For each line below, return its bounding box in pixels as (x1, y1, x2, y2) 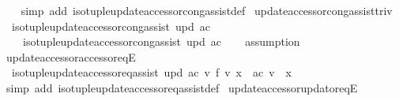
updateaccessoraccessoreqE (6, 48, 136, 65)
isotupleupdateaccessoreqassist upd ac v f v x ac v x (11, 64, 292, 80)
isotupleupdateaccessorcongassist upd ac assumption (22, 33, 300, 50)
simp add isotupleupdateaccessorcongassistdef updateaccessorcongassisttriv (21, 2, 393, 18)
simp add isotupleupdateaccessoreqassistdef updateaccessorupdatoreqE (6, 79, 358, 95)
